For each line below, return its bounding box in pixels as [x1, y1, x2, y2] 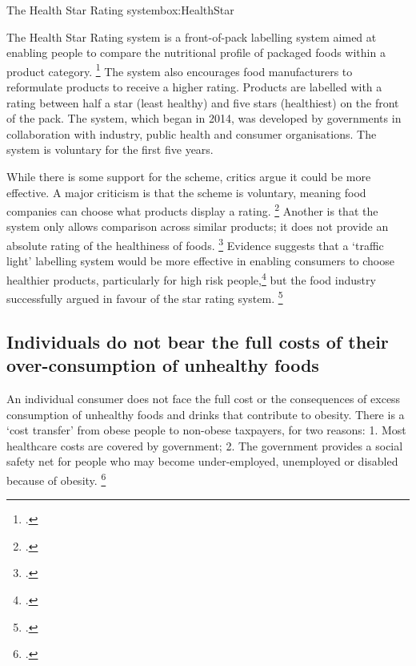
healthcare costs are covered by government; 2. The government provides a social [6, 437, 403, 454]
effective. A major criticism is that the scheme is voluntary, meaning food [6, 184, 366, 200]
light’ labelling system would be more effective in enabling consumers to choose [6, 252, 394, 269]
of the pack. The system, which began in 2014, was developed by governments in [6, 110, 402, 127]
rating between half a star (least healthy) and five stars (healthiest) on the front [6, 94, 399, 111]
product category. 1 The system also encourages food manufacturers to [6, 60, 353, 79]
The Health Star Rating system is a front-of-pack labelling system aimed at [6, 28, 377, 45]
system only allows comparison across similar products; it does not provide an [6, 218, 389, 235]
